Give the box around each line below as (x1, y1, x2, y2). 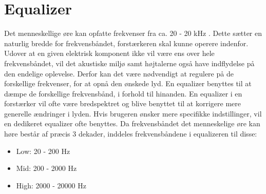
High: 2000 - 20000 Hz (16, 180, 86, 190)
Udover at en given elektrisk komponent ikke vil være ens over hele (4, 48, 215, 59)
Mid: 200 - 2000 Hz (16, 163, 77, 173)
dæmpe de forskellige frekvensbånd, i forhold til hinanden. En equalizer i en (4, 88, 242, 99)
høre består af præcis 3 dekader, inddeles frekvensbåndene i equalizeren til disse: (4, 128, 257, 139)
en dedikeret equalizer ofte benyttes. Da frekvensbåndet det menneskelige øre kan (4, 118, 260, 129)
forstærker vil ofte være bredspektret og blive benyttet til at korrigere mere (4, 98, 241, 109)
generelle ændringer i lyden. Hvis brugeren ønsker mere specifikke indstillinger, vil (4, 108, 262, 119)
